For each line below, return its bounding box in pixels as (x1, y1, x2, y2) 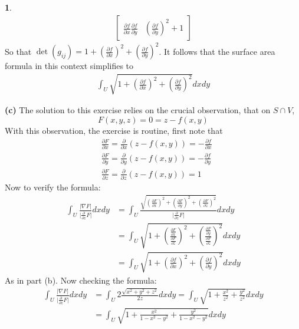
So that (5, 45, 32, 57)
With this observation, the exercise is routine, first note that (5, 124, 223, 136)
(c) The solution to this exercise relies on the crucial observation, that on (5, 104, 271, 116)
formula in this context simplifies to (5, 60, 134, 72)
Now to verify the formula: (5, 181, 101, 193)
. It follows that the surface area (159, 45, 275, 57)
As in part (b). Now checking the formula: (5, 274, 157, 286)
